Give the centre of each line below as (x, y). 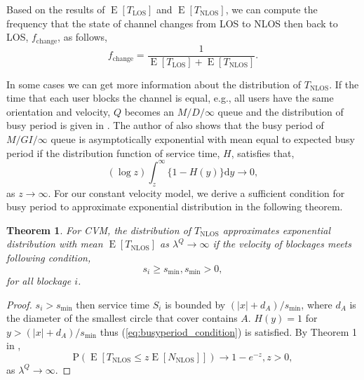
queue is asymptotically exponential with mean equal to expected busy (203, 139)
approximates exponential (277, 230)
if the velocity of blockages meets (282, 244)
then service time (113, 304)
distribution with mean (55, 244)
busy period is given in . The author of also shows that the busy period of (165, 125)
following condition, (49, 257)
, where (317, 304)
